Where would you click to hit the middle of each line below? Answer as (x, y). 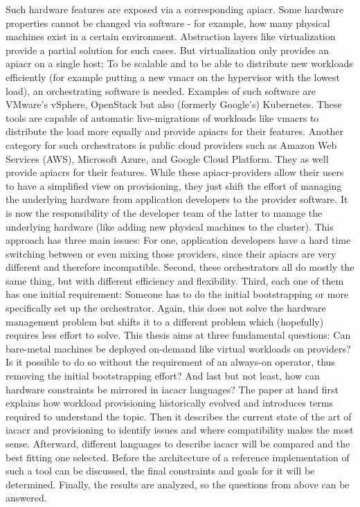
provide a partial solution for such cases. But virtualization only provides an (168, 50)
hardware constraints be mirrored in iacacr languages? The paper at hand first (172, 389)
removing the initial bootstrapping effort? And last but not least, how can (163, 376)
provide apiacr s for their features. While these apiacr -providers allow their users (175, 172)
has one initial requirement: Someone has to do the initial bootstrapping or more (177, 294)
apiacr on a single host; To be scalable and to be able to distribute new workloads (179, 63)
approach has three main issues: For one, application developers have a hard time (178, 240)
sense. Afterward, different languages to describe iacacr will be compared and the (178, 443)
